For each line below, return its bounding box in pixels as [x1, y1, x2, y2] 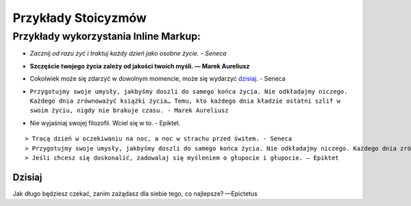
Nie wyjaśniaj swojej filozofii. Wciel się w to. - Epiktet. [29, 118, 181, 127]
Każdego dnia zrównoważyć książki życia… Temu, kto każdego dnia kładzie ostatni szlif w [29, 96, 340, 105]
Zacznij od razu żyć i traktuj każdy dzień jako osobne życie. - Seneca [29, 49, 227, 57]
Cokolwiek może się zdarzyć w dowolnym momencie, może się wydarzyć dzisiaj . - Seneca [29, 75, 286, 83]
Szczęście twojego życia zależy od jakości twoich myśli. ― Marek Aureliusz [29, 62, 250, 70]
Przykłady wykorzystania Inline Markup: [12, 30, 201, 42]
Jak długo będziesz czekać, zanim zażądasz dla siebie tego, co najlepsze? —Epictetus [12, 189, 258, 198]
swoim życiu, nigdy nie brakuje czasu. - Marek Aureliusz [29, 107, 229, 114]
